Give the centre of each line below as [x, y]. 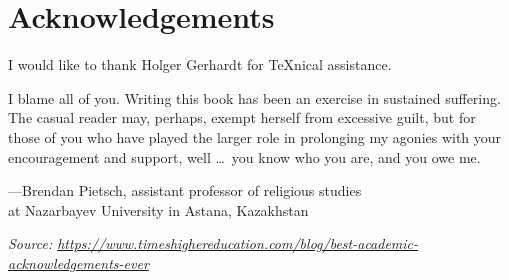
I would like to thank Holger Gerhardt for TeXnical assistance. [200, 64]
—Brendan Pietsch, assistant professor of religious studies [185, 190]
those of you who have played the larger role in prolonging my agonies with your [255, 136]
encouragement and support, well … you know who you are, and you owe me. [244, 156]
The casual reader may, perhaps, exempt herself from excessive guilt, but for [242, 117]
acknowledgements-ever [78, 262]
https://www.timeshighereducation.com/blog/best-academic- [238, 243]
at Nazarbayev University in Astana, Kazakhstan [158, 209]
